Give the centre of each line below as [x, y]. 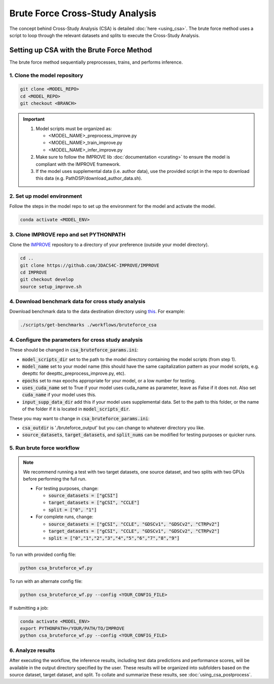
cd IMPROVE [33, 272]
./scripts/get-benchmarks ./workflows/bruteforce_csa [88, 325]
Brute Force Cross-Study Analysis [83, 13]
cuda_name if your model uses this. [59, 395]
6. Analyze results [32, 650]
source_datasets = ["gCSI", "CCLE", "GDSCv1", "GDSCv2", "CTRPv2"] [134, 524]
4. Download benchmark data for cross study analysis [77, 302]
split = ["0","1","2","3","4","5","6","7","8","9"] [114, 538]
